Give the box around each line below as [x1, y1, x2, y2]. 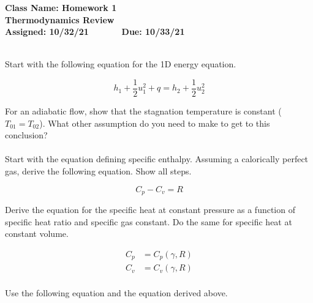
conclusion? [5, 129, 48, 141]
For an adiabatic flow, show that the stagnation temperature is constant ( [5, 105, 282, 118]
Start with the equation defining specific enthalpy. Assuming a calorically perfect [5, 152, 309, 165]
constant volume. [5, 227, 69, 240]
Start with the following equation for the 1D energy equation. [5, 58, 236, 70]
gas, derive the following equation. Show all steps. [5, 165, 192, 177]
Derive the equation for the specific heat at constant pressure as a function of [5, 203, 295, 216]
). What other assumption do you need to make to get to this [39, 116, 270, 129]
